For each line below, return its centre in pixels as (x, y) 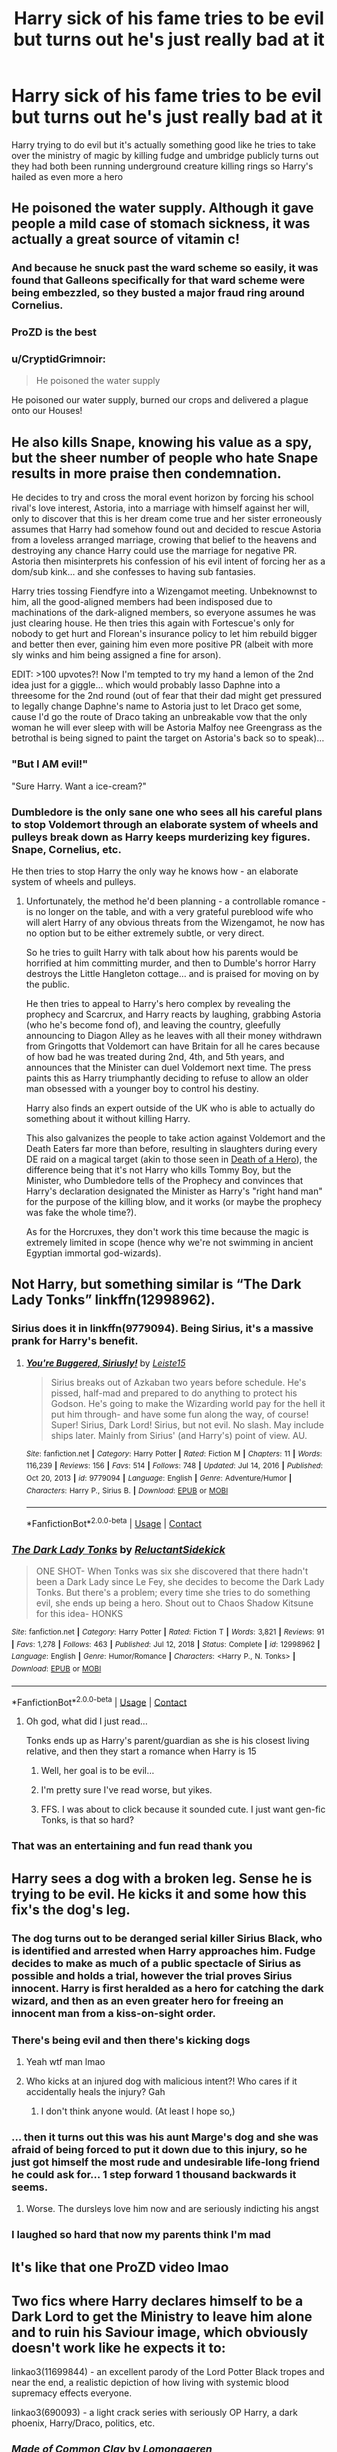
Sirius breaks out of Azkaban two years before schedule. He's (178, 1382)
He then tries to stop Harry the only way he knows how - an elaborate (155, 871)
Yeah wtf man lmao (65, 2061)
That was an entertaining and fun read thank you (132, 1846)
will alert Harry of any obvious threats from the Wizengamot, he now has (175, 922)
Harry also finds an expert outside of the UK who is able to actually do (170, 1108)
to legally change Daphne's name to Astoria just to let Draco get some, (157, 706)
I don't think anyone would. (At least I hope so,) (138, 2111)
